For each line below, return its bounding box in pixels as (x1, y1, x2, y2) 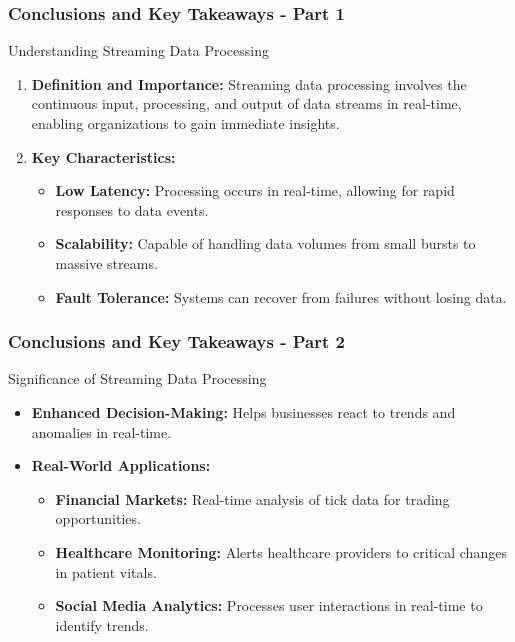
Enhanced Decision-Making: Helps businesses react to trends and (31, 401, 456, 422)
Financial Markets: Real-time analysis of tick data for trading (55, 488, 450, 509)
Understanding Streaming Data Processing (8, 40, 269, 61)
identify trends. (55, 614, 149, 635)
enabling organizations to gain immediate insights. (31, 113, 340, 133)
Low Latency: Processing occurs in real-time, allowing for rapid (55, 180, 455, 201)
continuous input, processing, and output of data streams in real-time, (31, 93, 462, 114)
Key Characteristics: (31, 146, 176, 167)
